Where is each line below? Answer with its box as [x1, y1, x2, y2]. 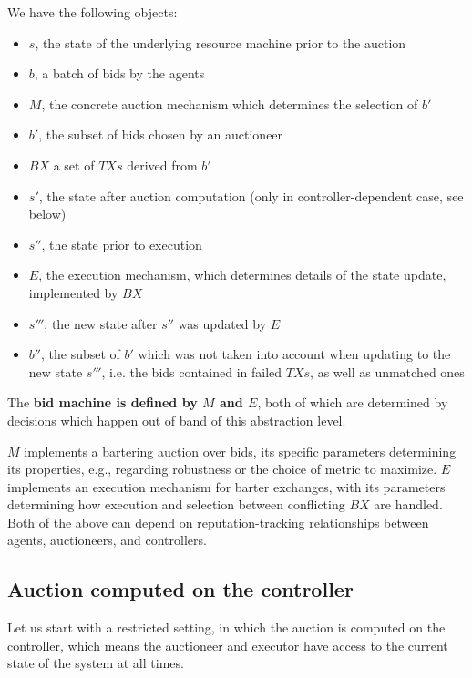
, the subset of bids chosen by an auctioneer [38, 125, 283, 144]
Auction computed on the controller [7, 575, 354, 603]
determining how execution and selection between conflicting [7, 495, 345, 514]
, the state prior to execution [41, 234, 202, 253]
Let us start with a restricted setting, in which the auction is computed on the [7, 618, 446, 637]
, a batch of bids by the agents [34, 64, 205, 83]
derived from [127, 155, 198, 174]
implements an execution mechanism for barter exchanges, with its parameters [7, 477, 446, 496]
